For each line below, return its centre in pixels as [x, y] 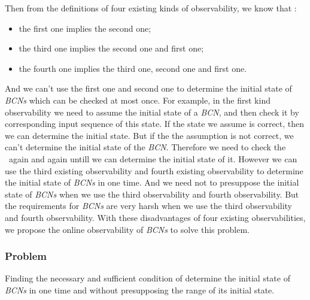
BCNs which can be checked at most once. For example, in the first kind [138, 100]
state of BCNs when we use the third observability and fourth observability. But [152, 194]
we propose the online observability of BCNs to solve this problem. [127, 229]
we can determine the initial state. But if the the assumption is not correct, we [149, 135]
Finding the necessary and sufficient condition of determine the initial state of [148, 278]
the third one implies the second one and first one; [111, 48]
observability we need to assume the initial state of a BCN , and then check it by [152, 112]
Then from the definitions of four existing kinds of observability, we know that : [151, 8]
